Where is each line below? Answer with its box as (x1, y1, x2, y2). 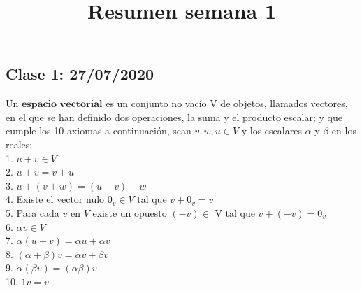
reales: (6, 136, 33, 151)
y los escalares (241, 123, 302, 138)
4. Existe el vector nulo (6, 192, 105, 206)
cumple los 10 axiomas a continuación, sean (6, 123, 191, 138)
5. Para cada (6, 205, 59, 220)
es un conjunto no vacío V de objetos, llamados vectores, (106, 96, 348, 111)
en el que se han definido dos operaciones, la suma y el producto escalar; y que (6, 109, 342, 124)
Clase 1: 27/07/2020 (6, 63, 154, 85)
